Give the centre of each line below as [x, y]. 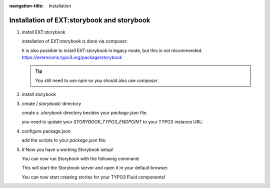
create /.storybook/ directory [51, 103]
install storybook [39, 94]
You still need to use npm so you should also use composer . [97, 80]
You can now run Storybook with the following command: [81, 158]
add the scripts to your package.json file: [64, 140]
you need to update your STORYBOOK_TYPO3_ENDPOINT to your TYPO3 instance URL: [112, 122]
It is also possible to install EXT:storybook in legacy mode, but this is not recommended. [112, 50]
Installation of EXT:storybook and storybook [80, 20]
